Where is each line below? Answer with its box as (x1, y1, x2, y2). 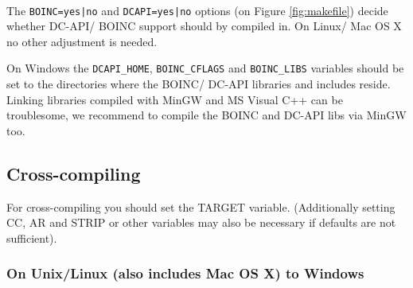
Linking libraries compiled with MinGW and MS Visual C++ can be (6, 91, 343, 107)
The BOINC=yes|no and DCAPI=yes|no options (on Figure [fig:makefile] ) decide (6, 2, 388, 18)
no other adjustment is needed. (6, 33, 158, 49)
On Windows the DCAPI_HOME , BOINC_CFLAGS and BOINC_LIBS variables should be (6, 60, 404, 76)
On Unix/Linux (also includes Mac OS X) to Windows (6, 263, 364, 283)
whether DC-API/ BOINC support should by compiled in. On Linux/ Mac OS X (6, 18, 402, 34)
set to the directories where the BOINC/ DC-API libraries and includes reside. (6, 76, 391, 92)
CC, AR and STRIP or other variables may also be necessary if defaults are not (6, 214, 396, 231)
